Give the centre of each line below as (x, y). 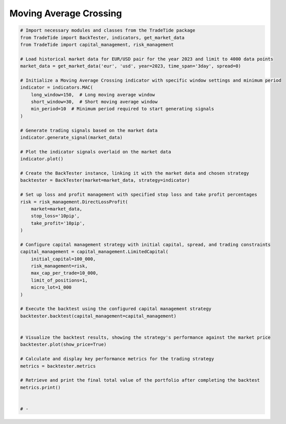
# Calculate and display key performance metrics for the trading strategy (117, 359)
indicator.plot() (42, 159)
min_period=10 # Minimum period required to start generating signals (123, 109)
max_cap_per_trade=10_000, (65, 273)
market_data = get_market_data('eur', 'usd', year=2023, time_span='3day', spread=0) (130, 66)
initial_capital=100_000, (63, 259)
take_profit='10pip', (58, 223)
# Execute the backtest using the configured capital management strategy (116, 309)
